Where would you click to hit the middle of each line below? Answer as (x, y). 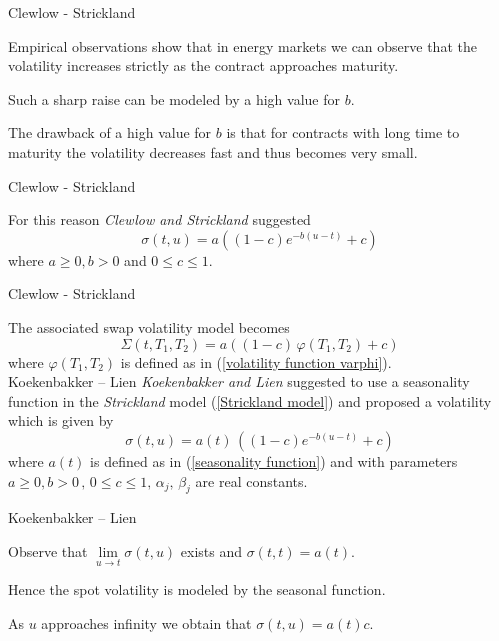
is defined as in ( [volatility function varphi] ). (256, 361)
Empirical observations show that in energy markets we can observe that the (242, 45)
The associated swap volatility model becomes (149, 326)
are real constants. (251, 480)
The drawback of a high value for (110, 132)
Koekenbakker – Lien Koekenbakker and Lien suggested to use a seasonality (239, 381)
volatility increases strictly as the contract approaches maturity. (203, 65)
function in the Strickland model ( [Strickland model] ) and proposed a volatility (250, 400)
